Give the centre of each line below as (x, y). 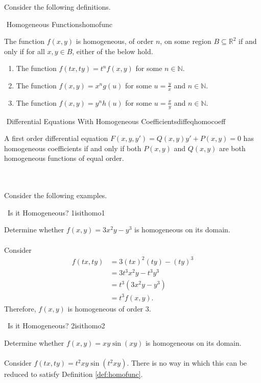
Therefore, (20, 308)
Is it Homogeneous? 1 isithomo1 (56, 212)
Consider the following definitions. (57, 7)
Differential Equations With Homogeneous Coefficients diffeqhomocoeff (116, 121)
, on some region (186, 41)
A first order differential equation (56, 138)
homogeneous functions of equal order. (64, 158)
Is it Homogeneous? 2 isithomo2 (56, 326)
